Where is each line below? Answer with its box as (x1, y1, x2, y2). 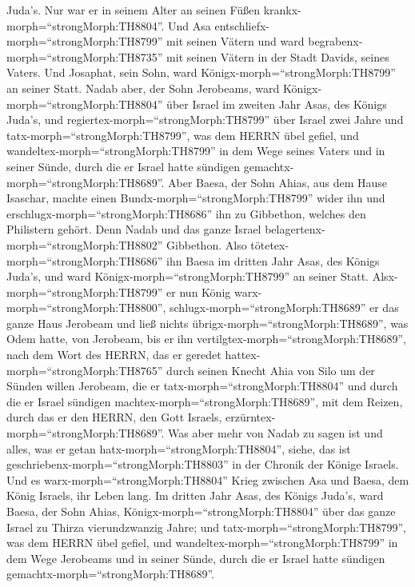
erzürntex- (225, 409, 276, 425)
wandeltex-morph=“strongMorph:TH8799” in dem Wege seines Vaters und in (6, 142, 385, 159)
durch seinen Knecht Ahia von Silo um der (166, 361, 375, 378)
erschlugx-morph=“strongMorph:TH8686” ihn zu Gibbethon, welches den (6, 205, 366, 222)
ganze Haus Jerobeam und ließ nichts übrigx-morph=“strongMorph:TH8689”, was (6, 314, 409, 331)
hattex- (225, 346, 261, 363)
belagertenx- (265, 221, 325, 238)
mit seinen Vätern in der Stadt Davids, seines (166, 48, 389, 65)
